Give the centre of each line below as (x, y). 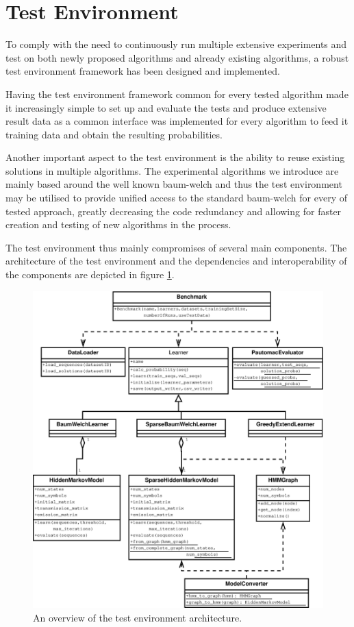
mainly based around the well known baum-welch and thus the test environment (174, 184)
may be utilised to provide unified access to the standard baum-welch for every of (177, 198)
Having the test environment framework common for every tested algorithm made (177, 94)
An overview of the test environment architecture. (138, 618)
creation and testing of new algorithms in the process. (118, 224)
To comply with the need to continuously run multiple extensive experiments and (176, 44)
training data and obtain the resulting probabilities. (114, 134)
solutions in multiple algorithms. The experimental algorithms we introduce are (172, 170)
